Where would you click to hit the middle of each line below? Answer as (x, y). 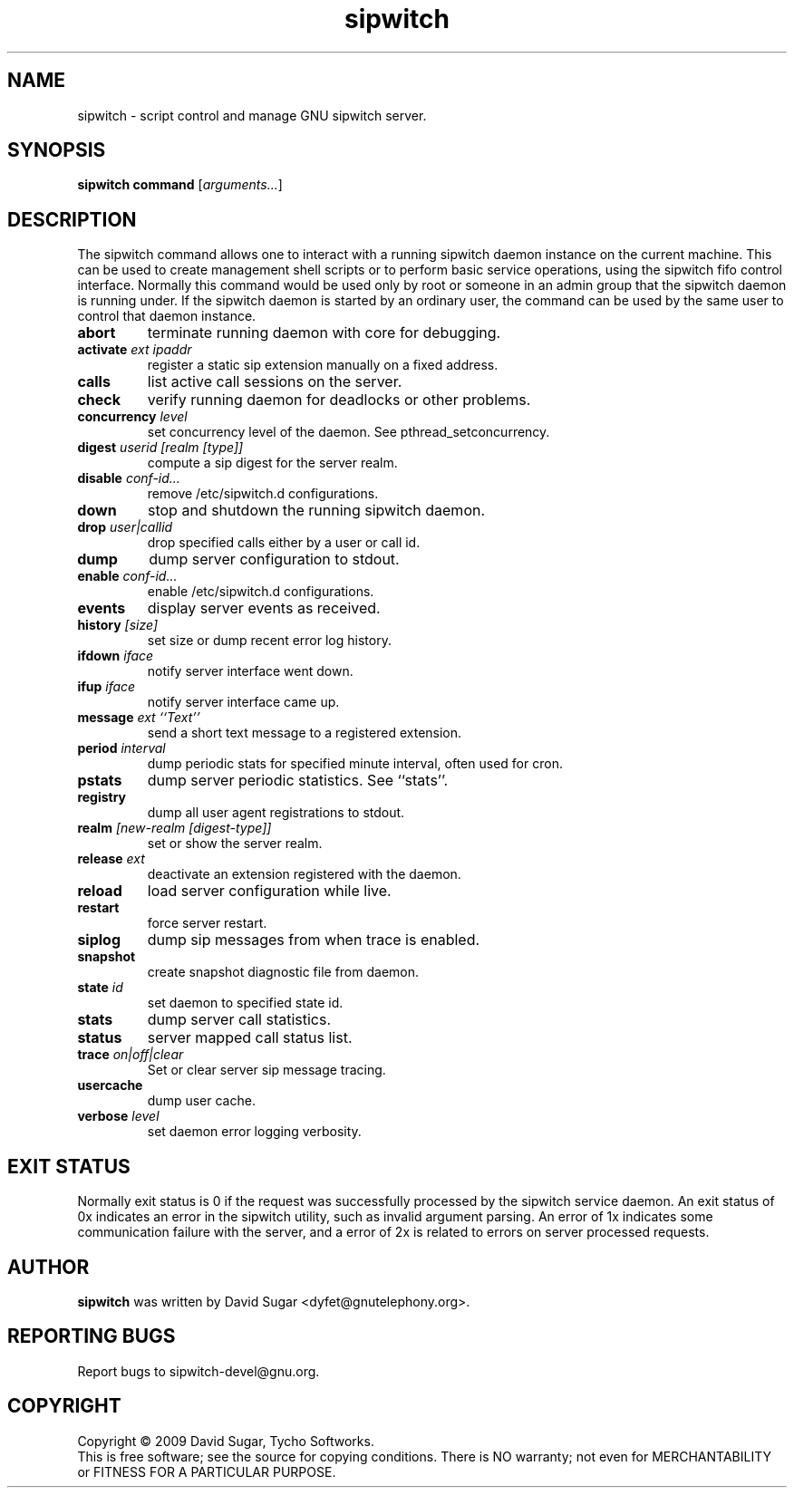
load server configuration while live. (269, 891)
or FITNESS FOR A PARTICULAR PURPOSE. (207, 1471)
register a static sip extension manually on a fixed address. (323, 365)
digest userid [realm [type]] (160, 448)
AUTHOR (48, 1267)
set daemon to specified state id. (245, 1003)
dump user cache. (201, 1101)
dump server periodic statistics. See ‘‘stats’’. (298, 781)
